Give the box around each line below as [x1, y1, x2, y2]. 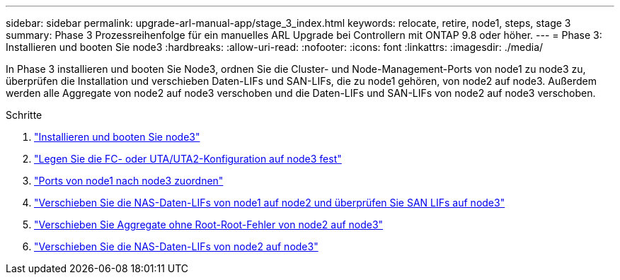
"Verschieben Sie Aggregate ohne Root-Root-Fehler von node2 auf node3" [34, 218, 384, 231]
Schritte [6, 109, 42, 121]
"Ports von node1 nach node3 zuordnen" [34, 175, 224, 187]
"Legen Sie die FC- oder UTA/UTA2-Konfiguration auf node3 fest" [34, 153, 342, 165]
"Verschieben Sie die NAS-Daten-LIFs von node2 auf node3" [34, 240, 318, 252]
